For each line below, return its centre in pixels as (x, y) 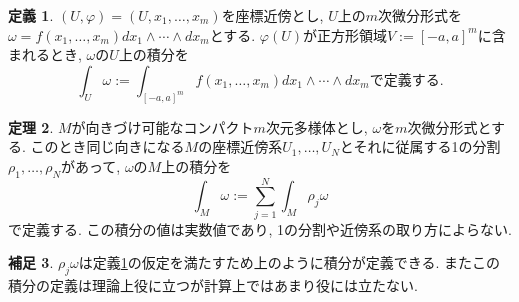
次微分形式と (449, 126)
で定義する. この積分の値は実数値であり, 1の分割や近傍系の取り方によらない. (260, 228)
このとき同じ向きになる (107, 146)
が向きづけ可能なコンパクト (162, 126)
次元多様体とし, (316, 126)
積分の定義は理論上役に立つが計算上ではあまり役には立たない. (213, 285)
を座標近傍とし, (272, 15)
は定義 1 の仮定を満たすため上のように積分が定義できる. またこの (289, 262)
